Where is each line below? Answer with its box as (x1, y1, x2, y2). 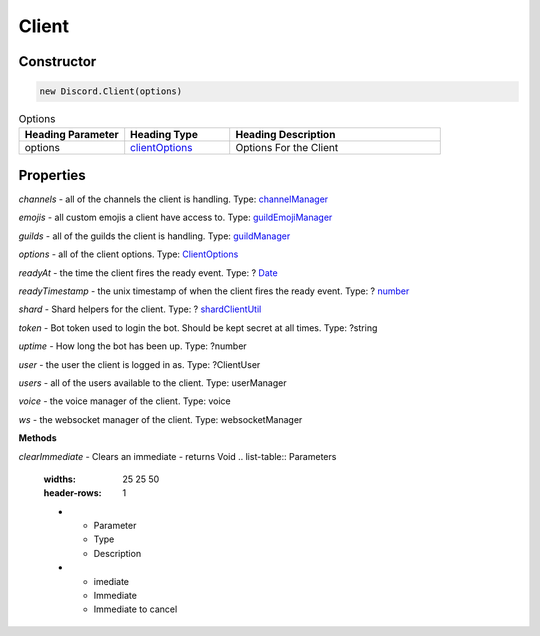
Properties (18, 166, 86, 184)
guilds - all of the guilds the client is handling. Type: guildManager (18, 230, 291, 242)
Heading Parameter (24, 127, 119, 141)
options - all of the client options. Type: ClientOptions (18, 248, 239, 260)
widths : (43, 473, 77, 485)
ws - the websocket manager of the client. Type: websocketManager (18, 413, 303, 425)
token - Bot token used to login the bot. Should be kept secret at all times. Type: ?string (18, 321, 378, 334)
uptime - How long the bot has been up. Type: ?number (18, 340, 247, 352)
